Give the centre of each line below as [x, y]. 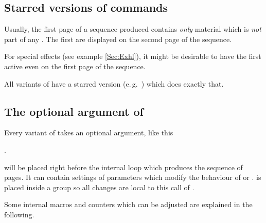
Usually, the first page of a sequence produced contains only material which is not [133, 29]
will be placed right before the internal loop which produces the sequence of [123, 167]
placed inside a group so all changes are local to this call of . [99, 187]
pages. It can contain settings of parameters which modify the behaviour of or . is [133, 177]
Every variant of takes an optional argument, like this [89, 133]
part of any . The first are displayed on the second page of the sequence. [118, 39]
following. [19, 214]
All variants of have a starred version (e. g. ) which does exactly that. [114, 83]
